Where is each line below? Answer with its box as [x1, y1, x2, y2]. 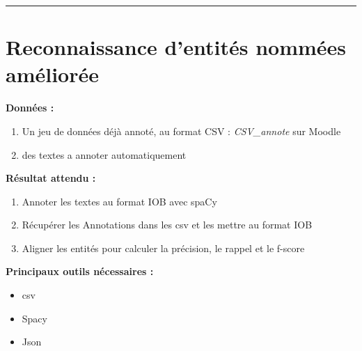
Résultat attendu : [6, 171, 96, 185]
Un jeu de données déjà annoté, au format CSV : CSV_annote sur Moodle [22, 123, 341, 138]
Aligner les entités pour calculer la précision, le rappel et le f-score [22, 240, 305, 255]
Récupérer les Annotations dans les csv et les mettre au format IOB [22, 217, 313, 232]
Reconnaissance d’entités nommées [6, 33, 347, 61]
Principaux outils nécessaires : [6, 264, 154, 279]
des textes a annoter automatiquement [22, 147, 187, 162]
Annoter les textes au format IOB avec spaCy [22, 194, 217, 208]
